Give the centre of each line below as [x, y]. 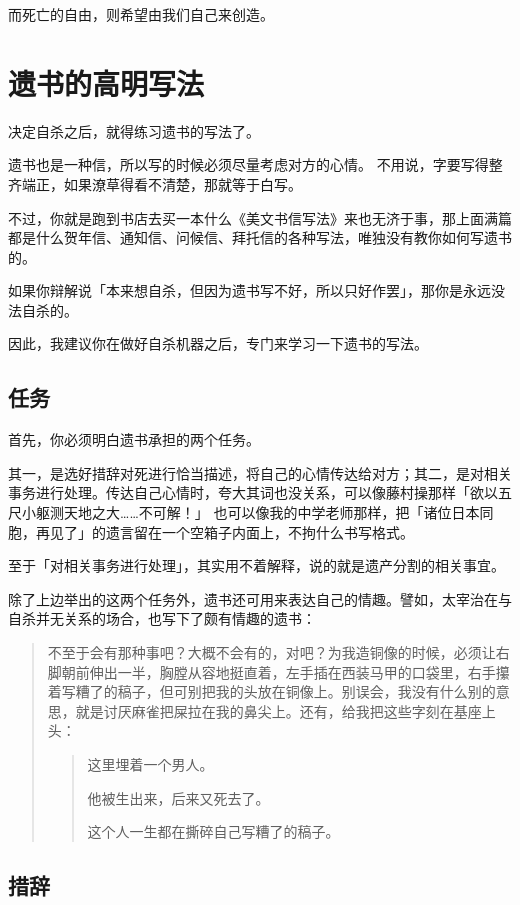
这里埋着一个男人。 [150, 763]
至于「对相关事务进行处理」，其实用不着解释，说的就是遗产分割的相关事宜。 [256, 565]
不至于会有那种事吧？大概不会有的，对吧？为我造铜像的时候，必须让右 [278, 652]
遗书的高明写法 [106, 82]
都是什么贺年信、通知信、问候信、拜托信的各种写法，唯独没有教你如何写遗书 [260, 237]
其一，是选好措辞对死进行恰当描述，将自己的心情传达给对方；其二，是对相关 [260, 472]
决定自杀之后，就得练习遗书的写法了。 [134, 130]
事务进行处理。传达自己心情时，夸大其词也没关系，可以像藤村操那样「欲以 [253, 492]
